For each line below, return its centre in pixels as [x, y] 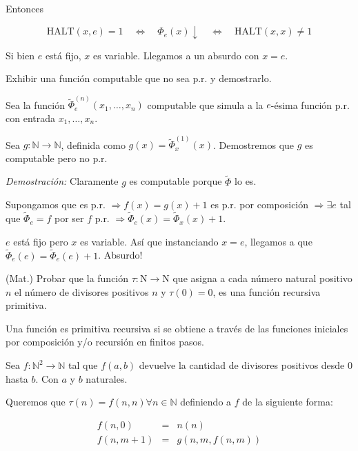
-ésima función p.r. [310, 104]
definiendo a [206, 402]
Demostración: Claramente [62, 181]
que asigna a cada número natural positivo [262, 278]
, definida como [93, 144]
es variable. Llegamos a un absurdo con [176, 55]
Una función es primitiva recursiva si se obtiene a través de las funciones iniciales [177, 328]
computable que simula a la [205, 104]
